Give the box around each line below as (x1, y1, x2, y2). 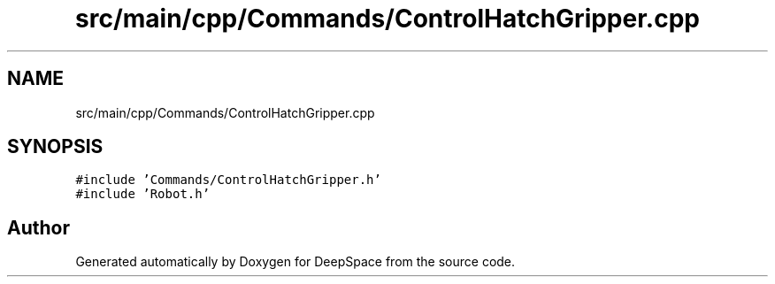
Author (7, 216, 70, 239)
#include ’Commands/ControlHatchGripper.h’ (75, 173, 381, 188)
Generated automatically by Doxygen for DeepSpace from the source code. (75, 254, 516, 270)
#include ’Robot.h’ (75, 187, 211, 202)
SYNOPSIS (7, 135, 104, 158)
